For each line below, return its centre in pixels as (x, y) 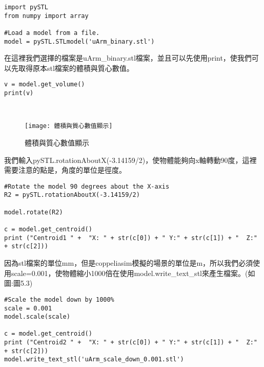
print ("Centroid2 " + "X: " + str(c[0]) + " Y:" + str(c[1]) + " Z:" (131, 343)
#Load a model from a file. (52, 33)
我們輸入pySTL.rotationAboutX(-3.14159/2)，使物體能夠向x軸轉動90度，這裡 (130, 160)
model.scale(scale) (37, 317)
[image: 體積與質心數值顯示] (69, 126)
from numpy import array (46, 16)
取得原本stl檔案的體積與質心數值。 (76, 68)
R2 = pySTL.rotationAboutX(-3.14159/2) (72, 195)
